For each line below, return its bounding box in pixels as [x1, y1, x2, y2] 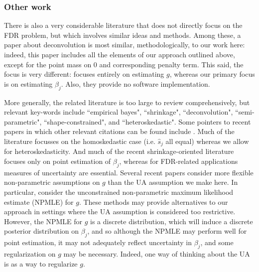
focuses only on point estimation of [4, 156, 111, 166]
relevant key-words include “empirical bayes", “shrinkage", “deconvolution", [4, 107, 233, 117]
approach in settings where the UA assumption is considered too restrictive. [4, 206, 236, 217]
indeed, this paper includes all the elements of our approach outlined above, [4, 49, 235, 59]
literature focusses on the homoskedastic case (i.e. [4, 136, 155, 146]
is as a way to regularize [4, 258, 78, 269]
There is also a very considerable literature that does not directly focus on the [4, 20, 243, 30]
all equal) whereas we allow [165, 136, 249, 146]
